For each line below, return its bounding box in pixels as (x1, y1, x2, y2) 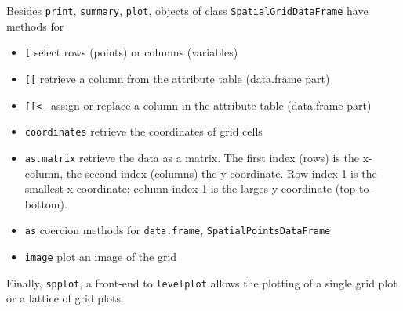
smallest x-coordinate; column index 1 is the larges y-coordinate (24, 180, 332, 197)
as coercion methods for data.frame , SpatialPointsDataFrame (24, 222, 331, 238)
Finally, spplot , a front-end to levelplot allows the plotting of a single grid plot (6, 274, 398, 291)
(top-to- (335, 180, 373, 197)
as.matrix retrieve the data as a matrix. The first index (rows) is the (24, 149, 359, 165)
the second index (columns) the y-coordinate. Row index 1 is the (66, 165, 377, 181)
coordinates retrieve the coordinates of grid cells (24, 123, 263, 139)
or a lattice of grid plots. (6, 290, 124, 306)
